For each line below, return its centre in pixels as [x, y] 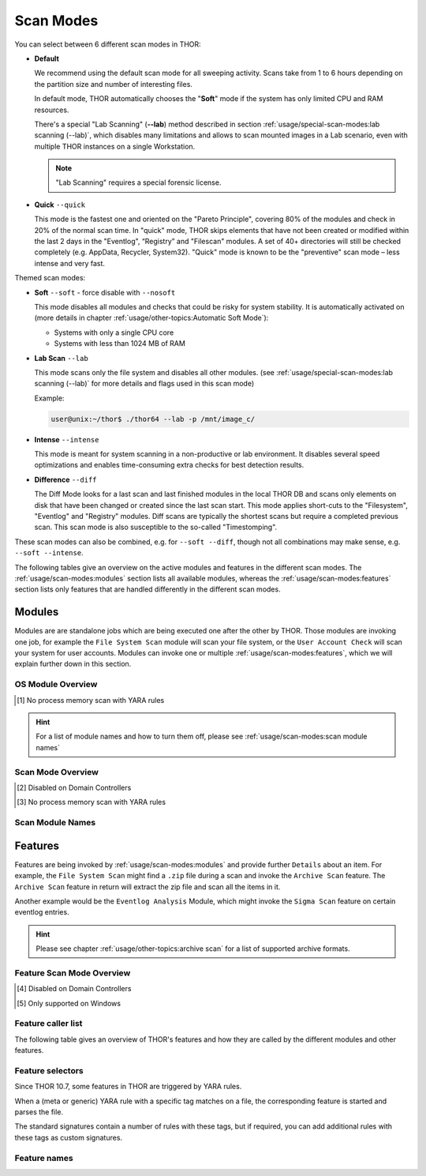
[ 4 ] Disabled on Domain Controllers [74, 989]
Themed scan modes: [50, 278]
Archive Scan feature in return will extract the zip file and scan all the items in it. [148, 887]
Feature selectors [49, 1070]
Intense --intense [67, 439]
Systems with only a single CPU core [114, 333]
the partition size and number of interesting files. [114, 84]
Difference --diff [66, 479]
